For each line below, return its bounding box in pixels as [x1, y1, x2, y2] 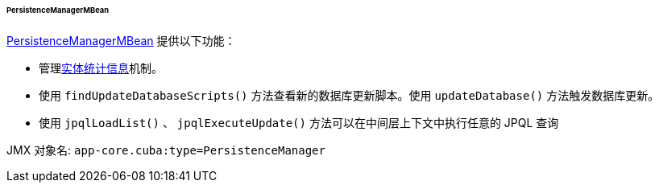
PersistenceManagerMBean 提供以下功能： [6, 33, 236, 47]
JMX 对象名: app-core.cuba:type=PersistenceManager [6, 142, 325, 157]
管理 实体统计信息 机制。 [39, 60, 163, 75]
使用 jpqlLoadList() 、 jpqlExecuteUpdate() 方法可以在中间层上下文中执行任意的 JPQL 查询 [39, 115, 559, 129]
